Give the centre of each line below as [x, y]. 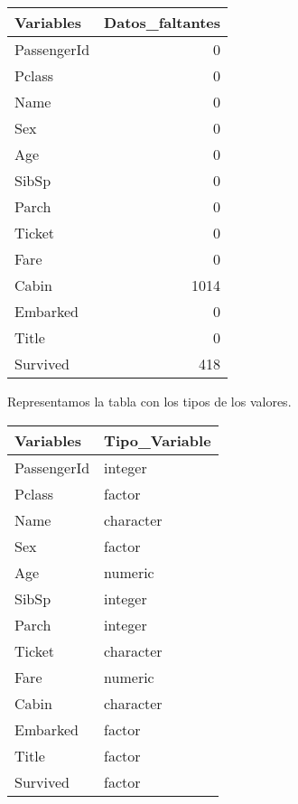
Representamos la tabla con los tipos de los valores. [149, 401]
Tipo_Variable [158, 440]
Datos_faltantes [163, 22]
